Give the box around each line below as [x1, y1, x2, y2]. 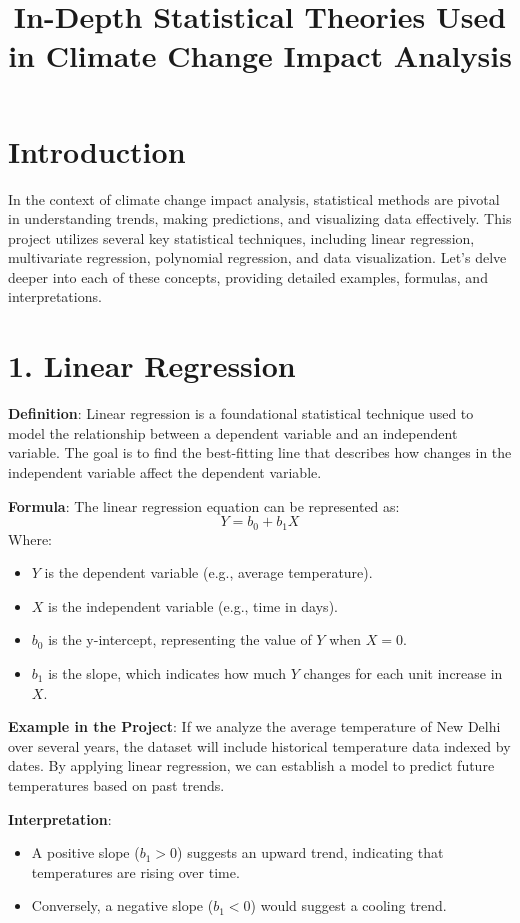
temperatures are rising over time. [31, 861, 240, 882]
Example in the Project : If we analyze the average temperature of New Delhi [8, 716, 501, 737]
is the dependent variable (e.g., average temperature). [44, 562, 373, 583]
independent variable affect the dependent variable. [8, 461, 322, 482]
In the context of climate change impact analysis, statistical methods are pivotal [8, 188, 500, 209]
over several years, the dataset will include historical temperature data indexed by [8, 735, 511, 756]
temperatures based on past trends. [8, 774, 225, 795]
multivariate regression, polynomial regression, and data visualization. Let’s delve [8, 247, 507, 268]
